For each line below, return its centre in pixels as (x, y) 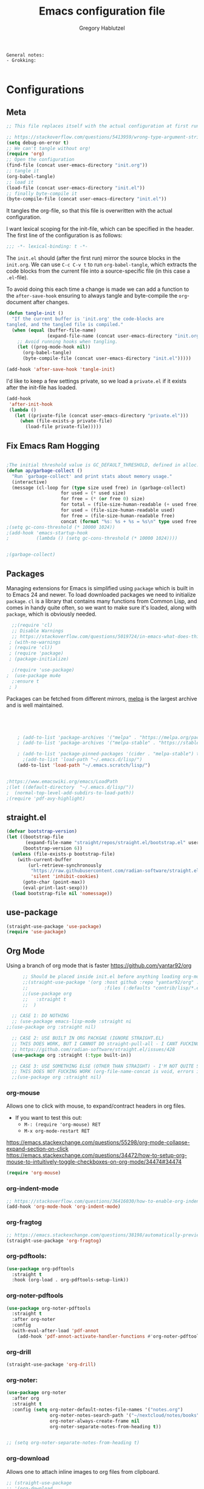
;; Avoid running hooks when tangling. (68, 341)
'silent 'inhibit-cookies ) (65, 877)
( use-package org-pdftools (40, 1269)
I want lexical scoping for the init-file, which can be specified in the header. (100, 229)
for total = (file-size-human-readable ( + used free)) (131, 505)
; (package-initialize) (39, 659)
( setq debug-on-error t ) (38, 143)
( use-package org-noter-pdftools (49, 1308)
